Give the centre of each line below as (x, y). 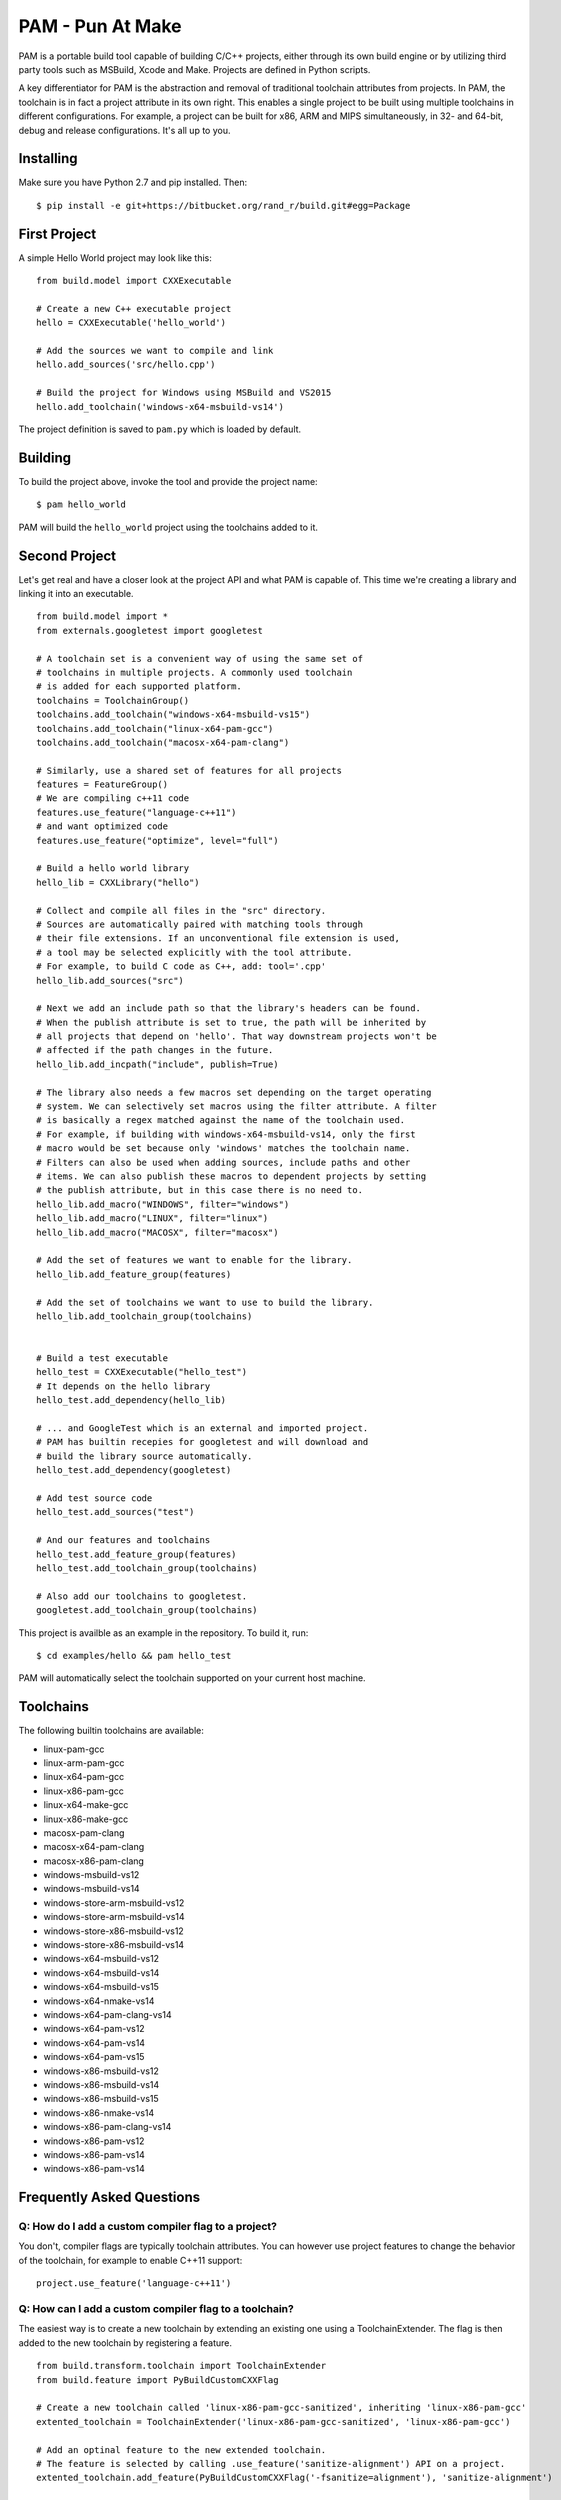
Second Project (67, 555)
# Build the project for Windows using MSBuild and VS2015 (184, 393)
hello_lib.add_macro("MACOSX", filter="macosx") (157, 1232)
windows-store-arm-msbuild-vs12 (114, 1902)
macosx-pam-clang (84, 1832)
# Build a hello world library (113, 868)
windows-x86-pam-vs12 (94, 2141)
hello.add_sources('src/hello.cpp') (126, 364)
